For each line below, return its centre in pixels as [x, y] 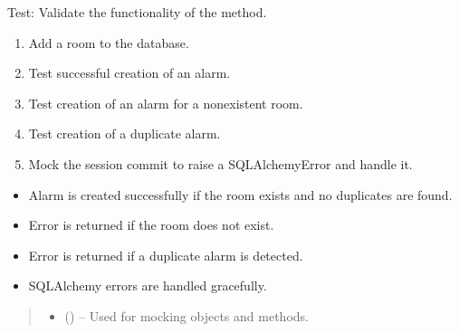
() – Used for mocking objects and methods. [186, 315]
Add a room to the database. [109, 42]
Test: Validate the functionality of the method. [137, 12]
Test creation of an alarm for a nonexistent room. [166, 103]
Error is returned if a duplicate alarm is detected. [166, 255]
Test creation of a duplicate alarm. [124, 133]
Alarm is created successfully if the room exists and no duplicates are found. [240, 194]
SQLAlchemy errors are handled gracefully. [148, 285]
